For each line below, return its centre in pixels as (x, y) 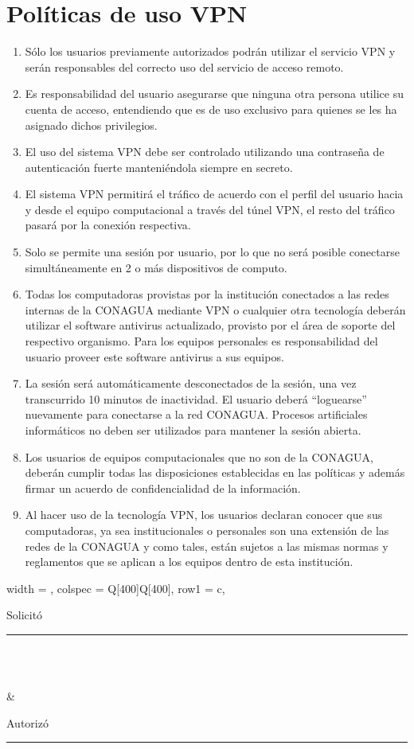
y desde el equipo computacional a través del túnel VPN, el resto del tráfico (210, 209)
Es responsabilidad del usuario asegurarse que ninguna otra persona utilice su (214, 94)
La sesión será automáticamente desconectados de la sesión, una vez (191, 383)
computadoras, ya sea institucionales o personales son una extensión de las (207, 530)
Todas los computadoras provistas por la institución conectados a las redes (207, 294)
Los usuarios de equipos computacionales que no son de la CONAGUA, (199, 456)
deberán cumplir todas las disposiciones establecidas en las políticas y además (215, 472)
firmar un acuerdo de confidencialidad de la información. (163, 488)
